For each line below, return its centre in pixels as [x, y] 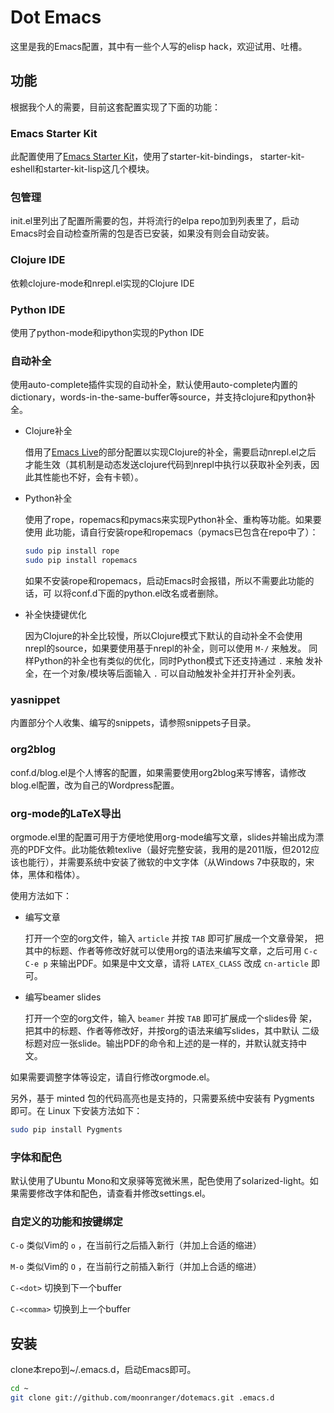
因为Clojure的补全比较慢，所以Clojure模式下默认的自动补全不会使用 [163, 635]
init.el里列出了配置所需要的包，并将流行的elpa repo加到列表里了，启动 [155, 221]
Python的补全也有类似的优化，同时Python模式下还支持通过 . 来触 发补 [178, 660]
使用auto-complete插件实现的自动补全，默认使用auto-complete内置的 [154, 385]
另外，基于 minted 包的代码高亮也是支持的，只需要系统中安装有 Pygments [162, 1098]
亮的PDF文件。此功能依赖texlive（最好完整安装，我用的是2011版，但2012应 [165, 849]
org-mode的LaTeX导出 [66, 813]
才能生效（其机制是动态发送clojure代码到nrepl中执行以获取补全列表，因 [172, 465]
